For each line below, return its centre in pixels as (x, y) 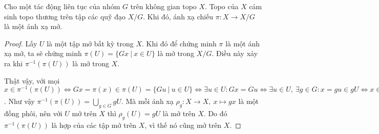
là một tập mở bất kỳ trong (90, 43)
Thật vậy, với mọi (32, 80)
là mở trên (179, 113)
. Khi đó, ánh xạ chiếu (178, 16)
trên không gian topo (163, 6)
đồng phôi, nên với (33, 113)
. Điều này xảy (235, 53)
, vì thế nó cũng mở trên (183, 125)
